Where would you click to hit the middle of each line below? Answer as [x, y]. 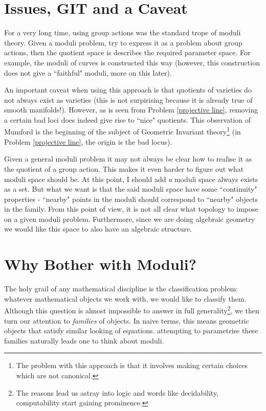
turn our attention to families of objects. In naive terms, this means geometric [127, 320]
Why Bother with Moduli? [100, 264]
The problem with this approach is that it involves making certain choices [132, 365]
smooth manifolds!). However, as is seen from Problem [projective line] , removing [131, 110]
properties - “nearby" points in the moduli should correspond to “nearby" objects [131, 199]
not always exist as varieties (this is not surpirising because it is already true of [128, 99]
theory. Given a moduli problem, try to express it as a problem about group [123, 42]
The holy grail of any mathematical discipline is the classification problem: [121, 289]
